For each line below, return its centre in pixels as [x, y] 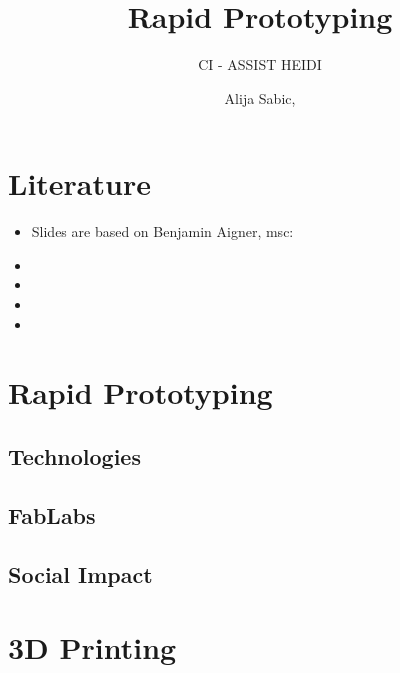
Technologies [74, 455]
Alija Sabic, [260, 97]
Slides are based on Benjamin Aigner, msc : [162, 231]
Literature [79, 183]
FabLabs [52, 514]
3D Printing [92, 647]
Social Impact [80, 573]
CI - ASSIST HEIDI [260, 64]
